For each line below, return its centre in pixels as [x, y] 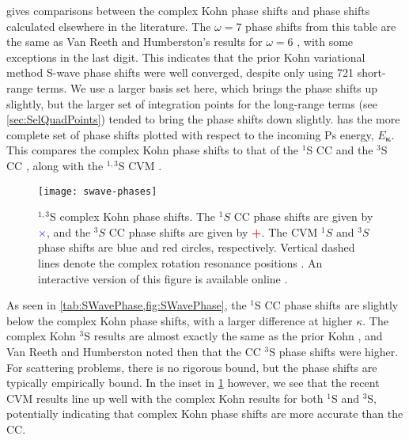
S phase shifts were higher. [334, 351]
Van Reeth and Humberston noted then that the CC [134, 351]
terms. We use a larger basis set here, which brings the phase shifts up [207, 87]
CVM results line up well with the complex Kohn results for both [165, 398]
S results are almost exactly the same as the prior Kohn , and [233, 336]
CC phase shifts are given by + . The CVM [213, 231]
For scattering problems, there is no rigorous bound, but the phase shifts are [192, 367]
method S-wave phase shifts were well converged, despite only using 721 [180, 72]
